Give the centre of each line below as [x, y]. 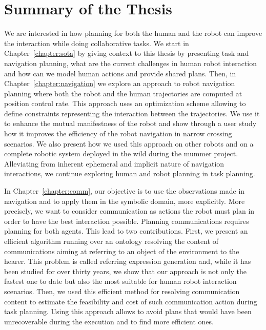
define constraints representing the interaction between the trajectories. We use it [132, 113]
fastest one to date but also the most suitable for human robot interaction [120, 281]
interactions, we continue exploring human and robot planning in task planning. [130, 173]
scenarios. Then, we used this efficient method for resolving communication [122, 291]
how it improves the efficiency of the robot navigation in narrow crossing [118, 133]
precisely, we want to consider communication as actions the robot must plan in [129, 211]
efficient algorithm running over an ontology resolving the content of [111, 241]
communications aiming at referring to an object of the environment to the [122, 251]
